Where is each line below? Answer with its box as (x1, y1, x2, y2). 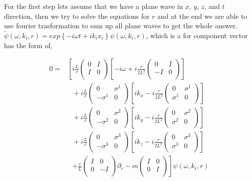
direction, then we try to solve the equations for (4, 10, 150, 21)
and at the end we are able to (157, 10, 248, 21)
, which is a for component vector (146, 30, 248, 40)
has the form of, (4, 40, 53, 50)
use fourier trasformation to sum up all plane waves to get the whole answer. (4, 20, 238, 31)
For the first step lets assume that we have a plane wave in (4, 1, 183, 11)
